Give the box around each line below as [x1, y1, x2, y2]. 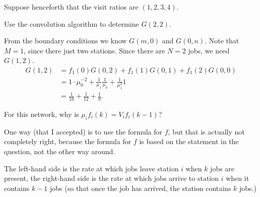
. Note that [205, 35, 239, 46]
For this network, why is [4, 109, 79, 119]
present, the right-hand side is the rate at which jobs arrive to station [4, 173, 219, 183]
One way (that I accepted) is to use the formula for [4, 126, 163, 137]
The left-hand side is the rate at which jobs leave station [4, 163, 179, 173]
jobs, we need [188, 45, 230, 55]
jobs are [210, 163, 235, 173]
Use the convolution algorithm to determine [4, 18, 139, 29]
